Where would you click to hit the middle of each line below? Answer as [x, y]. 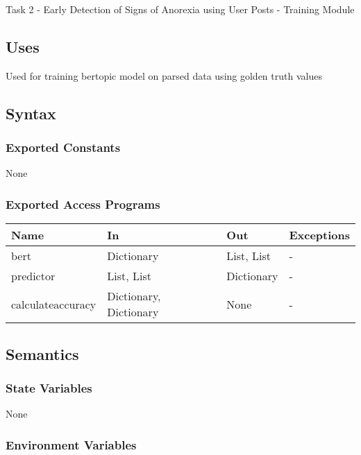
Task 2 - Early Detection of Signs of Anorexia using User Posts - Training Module [180, 9]
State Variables [49, 387]
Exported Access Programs [83, 204]
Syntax [31, 113]
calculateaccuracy [54, 304]
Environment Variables [71, 444]
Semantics [42, 353]
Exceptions [319, 235]
